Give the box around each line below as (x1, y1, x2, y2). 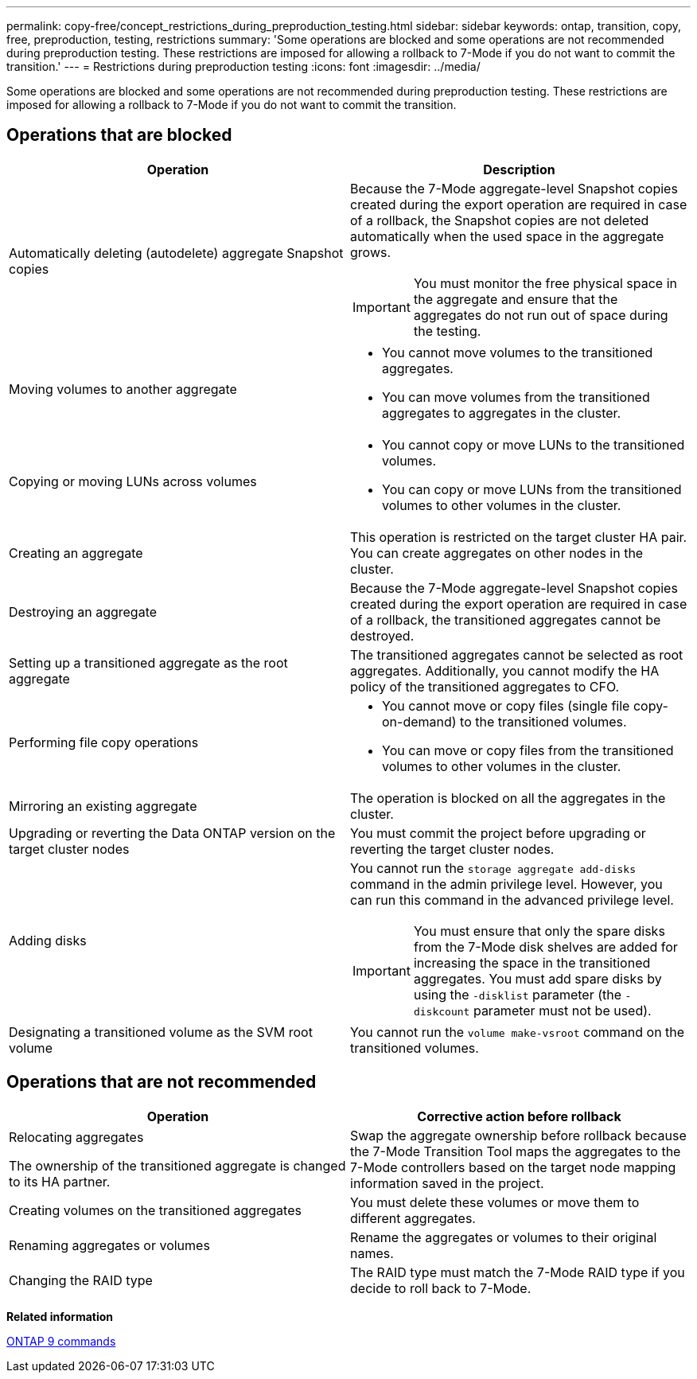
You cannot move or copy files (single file (382, 697, 630, 714)
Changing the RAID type (9, 1272, 153, 1288)
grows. (350, 243, 391, 260)
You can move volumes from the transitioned (382, 388, 650, 405)
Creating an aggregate (9, 544, 143, 561)
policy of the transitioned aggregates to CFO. (350, 678, 620, 695)
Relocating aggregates (9, 1128, 144, 1145)
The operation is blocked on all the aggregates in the (350, 789, 666, 806)
